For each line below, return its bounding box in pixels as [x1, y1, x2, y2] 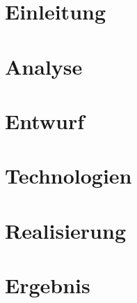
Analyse [5, 52, 83, 80]
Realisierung [5, 216, 126, 244]
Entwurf [5, 106, 85, 135]
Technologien [5, 161, 132, 190]
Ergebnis [5, 271, 90, 300]
